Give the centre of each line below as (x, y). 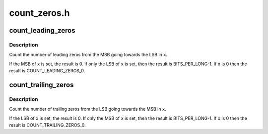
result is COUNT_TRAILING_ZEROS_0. (48, 125)
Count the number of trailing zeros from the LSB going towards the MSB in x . (88, 109)
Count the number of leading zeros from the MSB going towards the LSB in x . (88, 55)
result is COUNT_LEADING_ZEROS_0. (47, 71)
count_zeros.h (39, 13)
